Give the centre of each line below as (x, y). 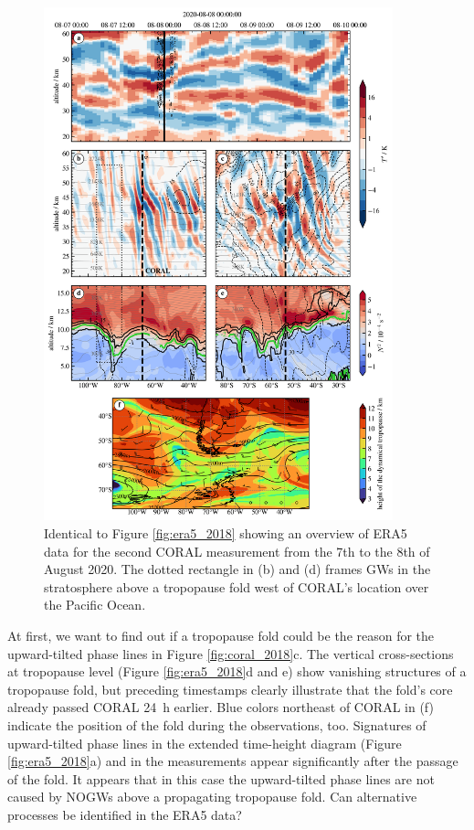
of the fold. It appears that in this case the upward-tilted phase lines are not (221, 778)
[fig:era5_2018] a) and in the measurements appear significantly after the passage (233, 761)
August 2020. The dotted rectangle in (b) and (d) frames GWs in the (237, 569)
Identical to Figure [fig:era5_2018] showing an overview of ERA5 (226, 533)
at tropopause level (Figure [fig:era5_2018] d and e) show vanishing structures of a (237, 671)
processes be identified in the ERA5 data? (125, 814)
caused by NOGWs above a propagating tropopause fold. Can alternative (212, 797)
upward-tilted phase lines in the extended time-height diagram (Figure (205, 743)
